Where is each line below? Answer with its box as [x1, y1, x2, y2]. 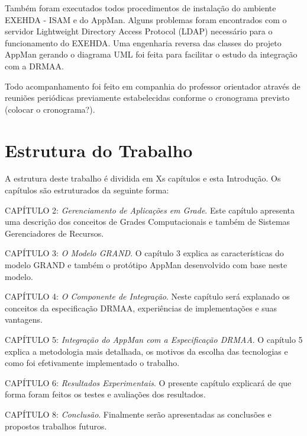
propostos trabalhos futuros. [5, 419, 107, 432]
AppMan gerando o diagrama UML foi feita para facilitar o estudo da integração [5, 48, 298, 61]
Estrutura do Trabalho [5, 138, 193, 162]
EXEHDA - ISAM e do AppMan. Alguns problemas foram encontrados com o [5, 13, 287, 26]
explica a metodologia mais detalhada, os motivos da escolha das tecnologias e [5, 345, 288, 357]
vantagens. [5, 313, 43, 326]
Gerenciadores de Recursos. [5, 227, 104, 239]
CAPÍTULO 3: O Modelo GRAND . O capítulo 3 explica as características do [5, 247, 284, 259]
